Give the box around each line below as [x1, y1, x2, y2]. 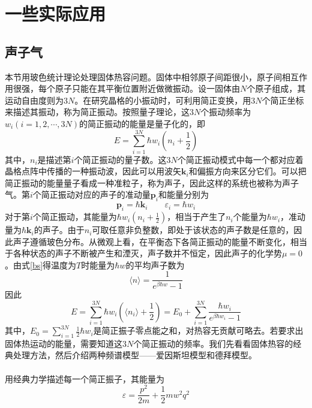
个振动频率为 [200, 105, 251, 118]
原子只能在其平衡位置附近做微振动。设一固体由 [55, 82, 240, 95]
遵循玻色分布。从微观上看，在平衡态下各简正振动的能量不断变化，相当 [29, 235, 307, 247]
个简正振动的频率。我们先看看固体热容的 [133, 337, 293, 349]
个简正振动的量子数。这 [74, 153, 167, 165]
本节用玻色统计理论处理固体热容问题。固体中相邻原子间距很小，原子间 [5, 70, 282, 83]
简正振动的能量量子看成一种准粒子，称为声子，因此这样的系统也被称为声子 [5, 176, 299, 189]
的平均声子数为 [125, 258, 185, 271]
